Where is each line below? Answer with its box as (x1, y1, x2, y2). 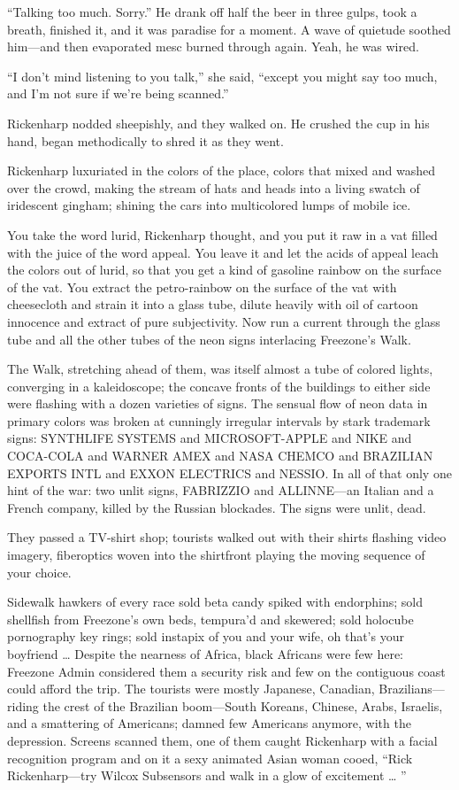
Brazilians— (379, 679, 445, 698)
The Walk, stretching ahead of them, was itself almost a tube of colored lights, (7, 360, 433, 378)
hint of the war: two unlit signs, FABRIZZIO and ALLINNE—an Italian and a (7, 481, 434, 500)
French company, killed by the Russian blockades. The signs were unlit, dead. (7, 498, 426, 516)
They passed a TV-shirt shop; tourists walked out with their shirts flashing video (7, 528, 447, 546)
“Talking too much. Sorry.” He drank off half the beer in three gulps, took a (7, 3, 417, 20)
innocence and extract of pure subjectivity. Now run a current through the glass (7, 312, 440, 330)
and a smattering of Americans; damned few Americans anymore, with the (7, 714, 411, 732)
